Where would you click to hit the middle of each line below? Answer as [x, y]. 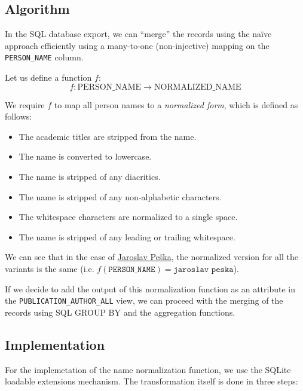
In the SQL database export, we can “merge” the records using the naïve [138, 34]
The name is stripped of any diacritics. [90, 177]
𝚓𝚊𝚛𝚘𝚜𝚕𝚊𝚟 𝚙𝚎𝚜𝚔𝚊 [203, 269]
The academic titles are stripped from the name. [108, 136]
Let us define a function [48, 77]
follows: [19, 116]
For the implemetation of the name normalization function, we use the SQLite [148, 369]
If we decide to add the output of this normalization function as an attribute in [150, 288]
